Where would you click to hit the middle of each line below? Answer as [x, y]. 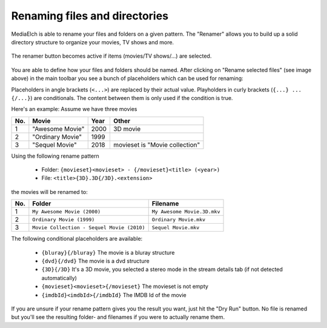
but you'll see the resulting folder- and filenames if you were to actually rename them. [118, 317]
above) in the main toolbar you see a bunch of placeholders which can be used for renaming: [127, 78]
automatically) [59, 278]
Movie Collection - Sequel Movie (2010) [89, 227]
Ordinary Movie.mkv [179, 219]
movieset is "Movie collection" [157, 144]
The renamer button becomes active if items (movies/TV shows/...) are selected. [111, 56]
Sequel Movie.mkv [176, 227]
